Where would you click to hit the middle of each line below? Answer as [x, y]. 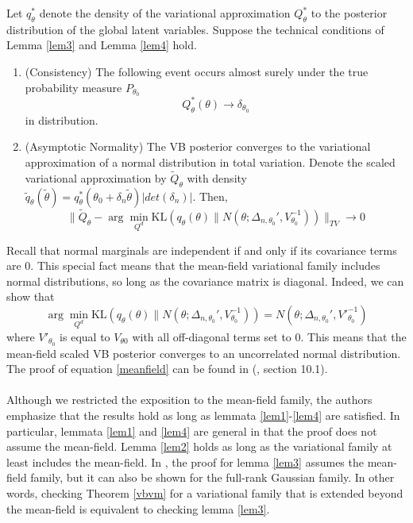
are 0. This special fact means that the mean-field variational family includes [193, 265]
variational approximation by [96, 177]
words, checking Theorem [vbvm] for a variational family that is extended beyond [205, 492]
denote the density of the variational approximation [165, 13]
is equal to [85, 336]
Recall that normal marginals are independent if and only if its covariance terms [202, 250]
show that [31, 296]
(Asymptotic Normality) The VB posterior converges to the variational [198, 146]
